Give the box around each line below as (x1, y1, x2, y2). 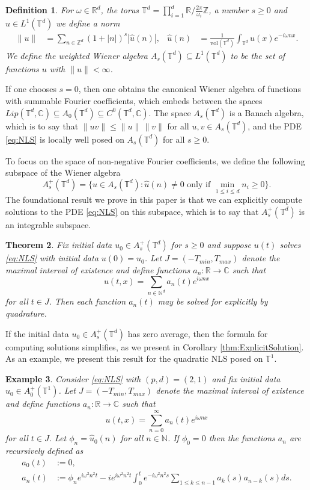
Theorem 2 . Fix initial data (5, 238, 112, 251)
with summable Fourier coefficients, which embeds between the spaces (5, 95, 263, 107)
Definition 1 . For (5, 4, 73, 16)
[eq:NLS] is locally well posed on (5, 132, 124, 145)
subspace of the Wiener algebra (5, 166, 121, 179)
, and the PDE (248, 119, 302, 132)
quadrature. (5, 307, 47, 320)
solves (279, 238, 301, 251)
